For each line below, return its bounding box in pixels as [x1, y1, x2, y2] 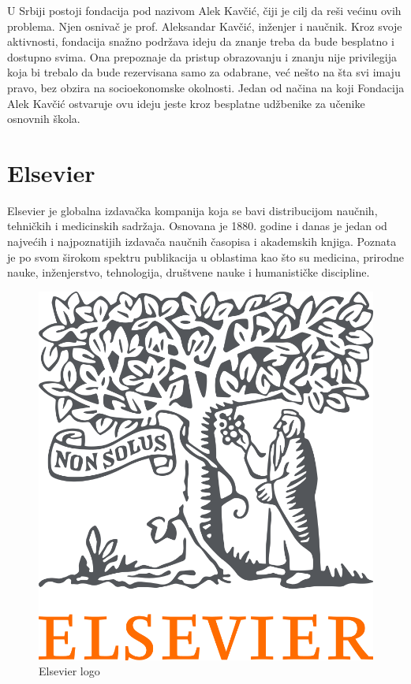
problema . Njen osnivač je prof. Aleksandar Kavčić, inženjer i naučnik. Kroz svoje [7, 17, 402, 34]
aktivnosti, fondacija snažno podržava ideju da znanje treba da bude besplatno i [7, 33, 394, 50]
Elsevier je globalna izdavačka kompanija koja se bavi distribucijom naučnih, [7, 202, 378, 218]
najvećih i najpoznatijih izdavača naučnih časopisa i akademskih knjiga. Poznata [7, 233, 397, 250]
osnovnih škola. [7, 110, 80, 127]
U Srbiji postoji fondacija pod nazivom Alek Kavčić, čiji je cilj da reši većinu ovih [7, 2, 402, 18]
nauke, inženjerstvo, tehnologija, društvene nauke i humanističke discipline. [7, 264, 370, 281]
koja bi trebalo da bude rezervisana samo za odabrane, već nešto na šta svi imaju [7, 64, 401, 80]
